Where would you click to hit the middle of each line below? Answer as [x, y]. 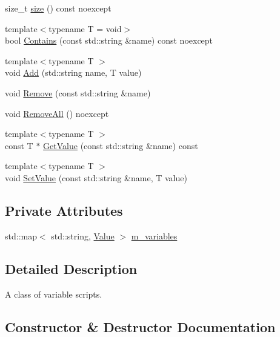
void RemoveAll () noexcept [57, 113]
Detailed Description [71, 268]
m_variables [154, 235]
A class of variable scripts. [54, 294]
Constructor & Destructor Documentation [140, 326]
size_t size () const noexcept [58, 8]
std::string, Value [83, 235]
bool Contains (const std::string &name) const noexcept [109, 40]
